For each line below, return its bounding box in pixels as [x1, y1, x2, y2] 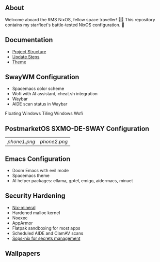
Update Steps [12, 54, 40, 59]
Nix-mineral [12, 204, 36, 210]
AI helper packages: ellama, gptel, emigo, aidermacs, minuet [12, 178, 133, 184]
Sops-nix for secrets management [12, 235, 80, 241]
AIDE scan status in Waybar [12, 101, 68, 107]
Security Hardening [5, 192, 65, 200]
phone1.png [7, 138, 35, 145]
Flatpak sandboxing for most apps [12, 225, 80, 231]
